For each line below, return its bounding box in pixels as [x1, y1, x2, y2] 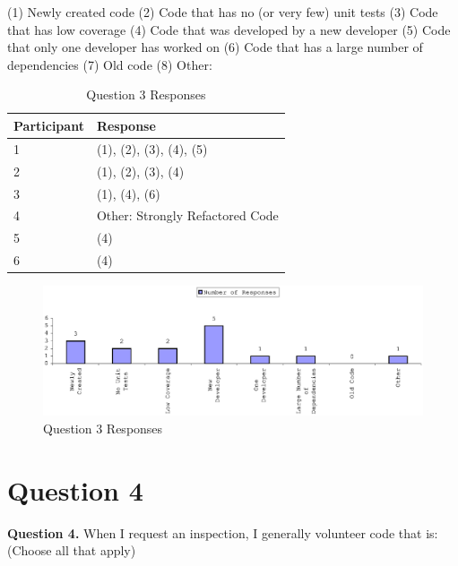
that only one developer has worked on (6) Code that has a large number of [7, 38, 423, 56]
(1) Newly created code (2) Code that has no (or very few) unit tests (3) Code [7, 3, 438, 21]
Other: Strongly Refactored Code [96, 206, 279, 225]
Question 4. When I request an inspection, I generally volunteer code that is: [7, 523, 438, 542]
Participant [13, 116, 84, 134]
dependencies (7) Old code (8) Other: [7, 55, 212, 73]
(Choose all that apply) [7, 541, 136, 560]
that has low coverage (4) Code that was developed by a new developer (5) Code [7, 20, 451, 39]
